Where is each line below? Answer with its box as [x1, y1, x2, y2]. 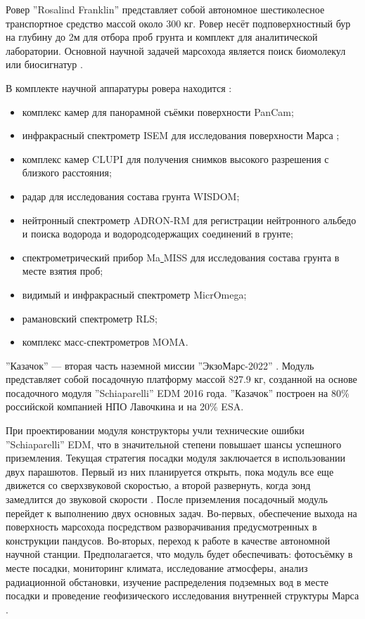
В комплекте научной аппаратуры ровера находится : [6, 80, 232, 95]
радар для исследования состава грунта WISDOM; [22, 188, 240, 203]
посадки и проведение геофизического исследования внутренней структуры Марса [6, 588, 359, 603]
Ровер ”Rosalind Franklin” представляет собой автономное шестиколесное [6, 2, 325, 16]
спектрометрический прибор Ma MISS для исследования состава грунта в [22, 249, 340, 264]
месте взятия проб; [22, 263, 103, 278]
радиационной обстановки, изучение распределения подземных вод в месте [6, 574, 329, 589]
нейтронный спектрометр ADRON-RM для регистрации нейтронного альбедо [22, 212, 357, 227]
